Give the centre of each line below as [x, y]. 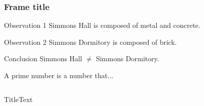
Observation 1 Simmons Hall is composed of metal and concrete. [102, 25]
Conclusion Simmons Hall [43, 58]
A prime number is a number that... [59, 75]
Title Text [18, 99]
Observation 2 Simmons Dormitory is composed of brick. [91, 42]
